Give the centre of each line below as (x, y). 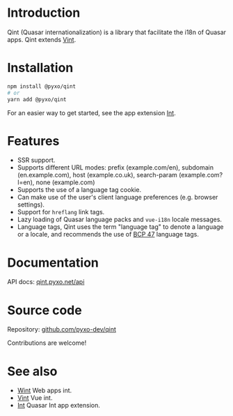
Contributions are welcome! (47, 343)
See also (32, 371)
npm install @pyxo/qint (42, 86)
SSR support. (36, 160)
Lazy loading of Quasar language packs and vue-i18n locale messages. (120, 220)
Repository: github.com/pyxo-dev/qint (62, 329)
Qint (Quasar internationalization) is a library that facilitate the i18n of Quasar (117, 32)
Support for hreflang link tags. (61, 212)
